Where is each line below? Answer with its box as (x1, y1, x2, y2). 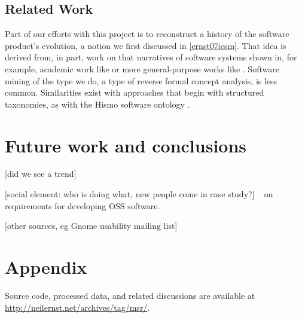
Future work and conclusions (5, 133, 247, 157)
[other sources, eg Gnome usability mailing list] (5, 219, 178, 232)
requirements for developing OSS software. (5, 199, 160, 212)
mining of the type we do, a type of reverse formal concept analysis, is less (5, 74, 277, 87)
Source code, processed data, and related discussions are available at (5, 289, 255, 301)
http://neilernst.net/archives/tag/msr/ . (5, 301, 150, 313)
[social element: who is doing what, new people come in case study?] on (5, 188, 273, 200)
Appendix (5, 255, 87, 279)
